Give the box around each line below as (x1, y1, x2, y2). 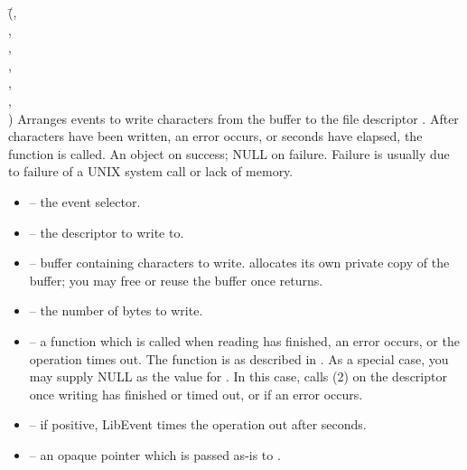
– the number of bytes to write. (29, 301, 203, 320)
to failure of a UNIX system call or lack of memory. (8, 162, 294, 181)
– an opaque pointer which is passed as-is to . (29, 445, 281, 464)
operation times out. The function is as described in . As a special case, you (29, 349, 449, 368)
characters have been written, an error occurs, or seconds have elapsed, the (8, 127, 423, 146)
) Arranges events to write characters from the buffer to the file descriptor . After (8, 108, 459, 127)
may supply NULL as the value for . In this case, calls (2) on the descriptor (29, 367, 447, 386)
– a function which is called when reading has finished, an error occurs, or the (29, 331, 460, 350)
